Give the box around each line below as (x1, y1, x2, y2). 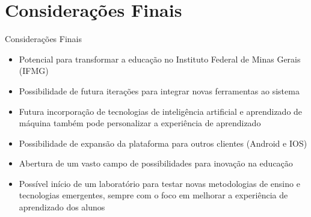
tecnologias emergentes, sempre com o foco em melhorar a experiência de (19, 189, 288, 201)
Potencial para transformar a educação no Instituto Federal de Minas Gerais (19, 52, 301, 65)
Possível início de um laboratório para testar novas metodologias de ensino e (19, 177, 300, 189)
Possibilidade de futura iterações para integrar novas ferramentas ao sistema (19, 84, 300, 97)
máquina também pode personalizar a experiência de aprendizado (19, 117, 261, 129)
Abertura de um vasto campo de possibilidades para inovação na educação (19, 157, 293, 170)
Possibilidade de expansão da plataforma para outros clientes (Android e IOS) (19, 136, 307, 149)
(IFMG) (19, 64, 49, 77)
